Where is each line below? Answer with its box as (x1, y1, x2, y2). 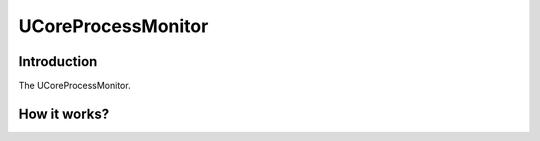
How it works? (18, 105, 110, 122)
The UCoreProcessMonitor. (18, 80, 131, 92)
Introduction (18, 53, 98, 70)
